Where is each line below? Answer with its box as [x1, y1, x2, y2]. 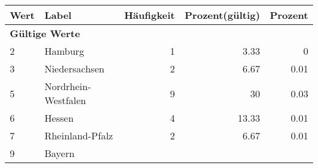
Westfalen [44, 93, 86, 107]
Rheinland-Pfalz [44, 128, 113, 142]
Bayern [44, 146, 75, 160]
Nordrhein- [44, 79, 91, 93]
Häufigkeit [124, 8, 176, 22]
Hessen [44, 111, 74, 125]
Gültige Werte [10, 26, 80, 40]
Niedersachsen [44, 61, 105, 75]
